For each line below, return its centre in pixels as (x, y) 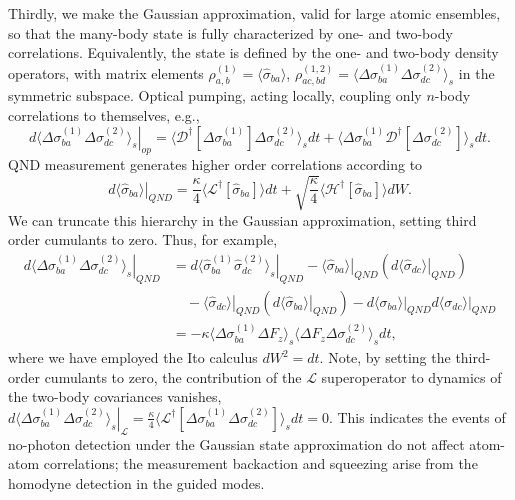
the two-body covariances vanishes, (115, 396)
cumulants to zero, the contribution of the (173, 376)
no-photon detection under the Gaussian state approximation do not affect (236, 443)
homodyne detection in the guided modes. (136, 482)
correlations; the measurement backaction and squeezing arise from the (260, 463)
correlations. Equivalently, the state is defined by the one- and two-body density (253, 52)
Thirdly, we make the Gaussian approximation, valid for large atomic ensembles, (254, 13)
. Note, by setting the (385, 357)
